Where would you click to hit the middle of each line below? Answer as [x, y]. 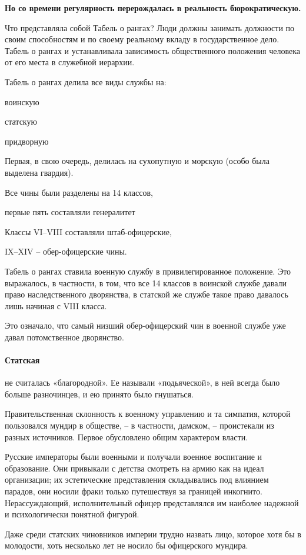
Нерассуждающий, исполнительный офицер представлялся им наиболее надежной [152, 502]
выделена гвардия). [39, 172]
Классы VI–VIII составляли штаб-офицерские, [88, 231]
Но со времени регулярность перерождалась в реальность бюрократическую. [153, 8]
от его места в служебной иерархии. [70, 62]
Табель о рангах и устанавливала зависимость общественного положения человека [152, 50]
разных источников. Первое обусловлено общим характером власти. [127, 437]
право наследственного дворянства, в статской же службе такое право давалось [147, 294]
